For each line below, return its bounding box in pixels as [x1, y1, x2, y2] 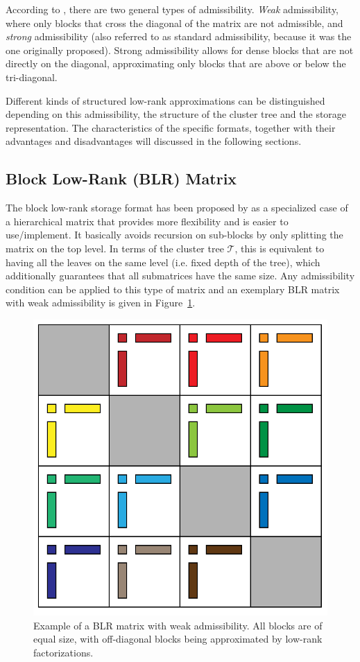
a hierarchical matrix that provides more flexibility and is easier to [6, 214, 289, 228]
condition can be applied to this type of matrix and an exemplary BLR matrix [6, 281, 340, 296]
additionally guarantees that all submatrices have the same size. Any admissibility [6, 268, 355, 283]
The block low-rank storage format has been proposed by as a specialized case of [6, 200, 348, 215]
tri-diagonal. [6, 69, 58, 84]
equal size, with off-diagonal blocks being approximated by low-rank [33, 631, 323, 646]
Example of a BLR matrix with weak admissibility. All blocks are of [33, 618, 323, 632]
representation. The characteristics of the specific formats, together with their [6, 120, 336, 134]
